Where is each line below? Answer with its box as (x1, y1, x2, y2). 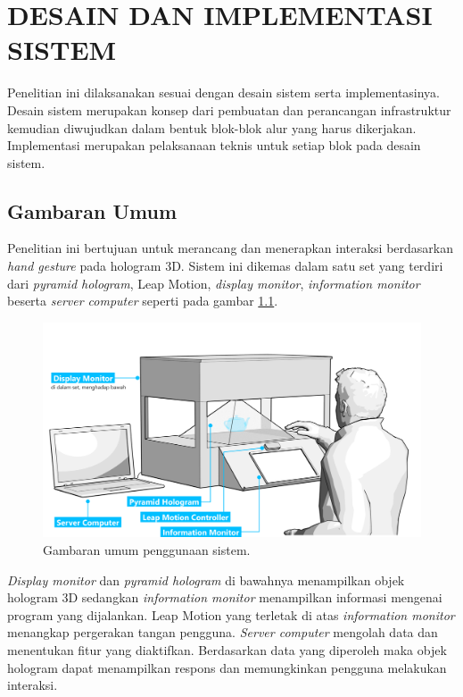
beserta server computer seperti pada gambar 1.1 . (7, 291, 278, 310)
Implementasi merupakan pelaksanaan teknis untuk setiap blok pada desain (7, 136, 421, 155)
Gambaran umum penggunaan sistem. (43, 541, 251, 559)
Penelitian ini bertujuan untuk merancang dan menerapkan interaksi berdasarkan (7, 239, 454, 257)
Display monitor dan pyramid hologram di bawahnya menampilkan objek (7, 570, 405, 589)
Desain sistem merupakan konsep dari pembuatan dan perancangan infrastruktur (7, 100, 451, 119)
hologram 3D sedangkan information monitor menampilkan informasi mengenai (7, 588, 442, 607)
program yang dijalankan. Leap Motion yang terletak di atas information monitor (7, 605, 455, 624)
